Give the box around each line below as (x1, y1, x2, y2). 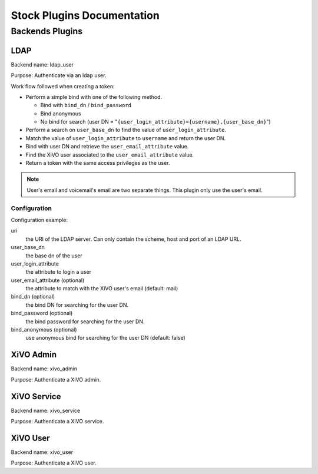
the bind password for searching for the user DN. (25, 318, 145, 325)
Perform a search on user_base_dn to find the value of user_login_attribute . (25, 127, 227, 134)
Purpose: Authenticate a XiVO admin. (11, 376, 101, 383)
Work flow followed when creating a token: (11, 82, 115, 90)
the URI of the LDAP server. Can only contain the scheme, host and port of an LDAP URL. (25, 236, 241, 243)
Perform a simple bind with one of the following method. (25, 93, 162, 100)
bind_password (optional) (11, 310, 73, 317)
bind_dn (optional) (11, 293, 55, 300)
